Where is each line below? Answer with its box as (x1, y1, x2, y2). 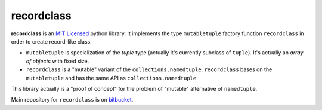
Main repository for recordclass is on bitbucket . (11, 96, 134, 103)
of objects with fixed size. (26, 57, 89, 65)
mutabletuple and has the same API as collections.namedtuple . (26, 74, 198, 81)
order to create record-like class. (11, 38, 92, 45)
